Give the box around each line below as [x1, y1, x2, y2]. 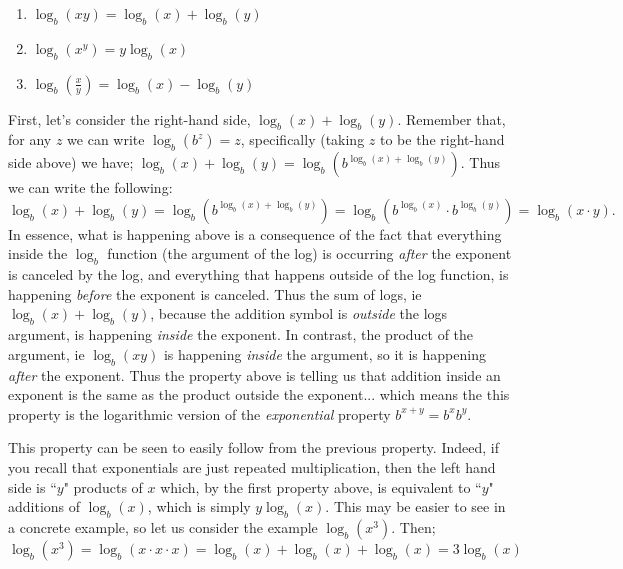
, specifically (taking [240, 129, 365, 150]
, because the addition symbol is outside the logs [150, 303, 448, 324]
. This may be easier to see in [325, 496, 506, 517]
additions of [8, 496, 81, 517]
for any [8, 129, 52, 150]
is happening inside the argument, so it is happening [163, 343, 486, 364]
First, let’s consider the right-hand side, [8, 108, 251, 129]
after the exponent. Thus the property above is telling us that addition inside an [8, 364, 501, 385]
